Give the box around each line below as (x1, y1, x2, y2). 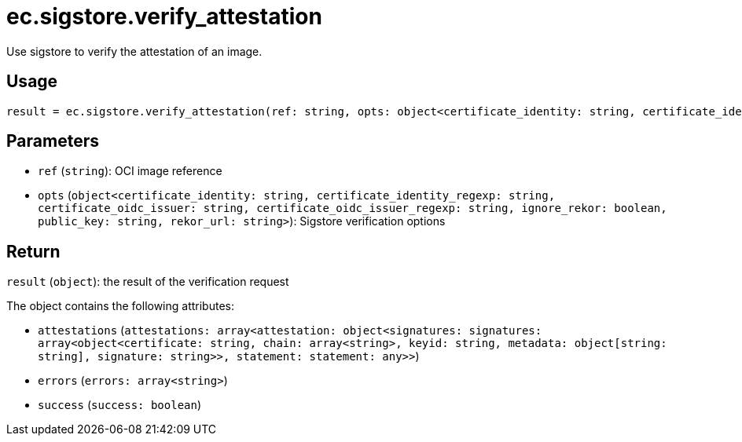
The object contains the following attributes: (6, 299, 235, 313)
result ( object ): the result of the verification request (6, 275, 289, 289)
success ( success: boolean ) (38, 398, 202, 412)
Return (6, 241, 61, 261)
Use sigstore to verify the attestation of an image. (6, 44, 263, 58)
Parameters (6, 131, 99, 152)
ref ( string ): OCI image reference (38, 164, 222, 178)
